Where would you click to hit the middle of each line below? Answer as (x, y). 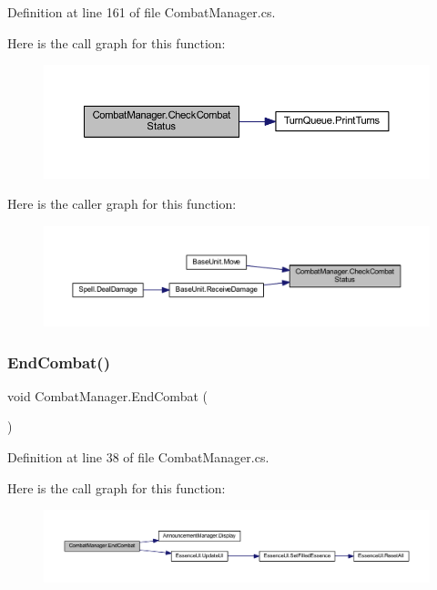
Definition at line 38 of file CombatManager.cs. (138, 457)
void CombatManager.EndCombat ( (107, 395)
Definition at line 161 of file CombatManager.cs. (142, 12)
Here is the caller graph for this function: (122, 204)
